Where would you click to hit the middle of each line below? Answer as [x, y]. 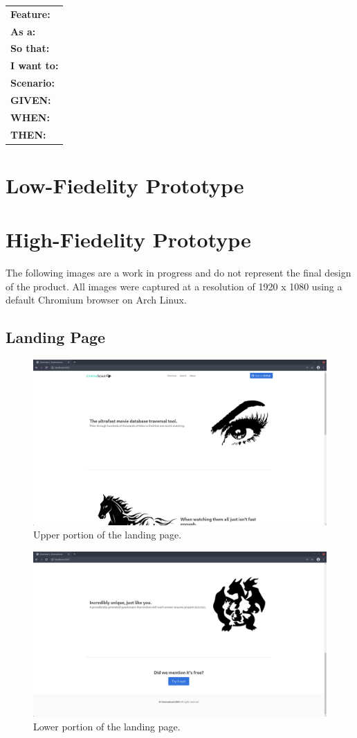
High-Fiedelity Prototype [128, 239]
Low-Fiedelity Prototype [125, 185]
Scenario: [33, 83]
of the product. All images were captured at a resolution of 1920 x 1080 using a [174, 286]
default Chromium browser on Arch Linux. [96, 300]
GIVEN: [31, 99]
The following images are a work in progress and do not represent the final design [178, 273]
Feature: [30, 14]
